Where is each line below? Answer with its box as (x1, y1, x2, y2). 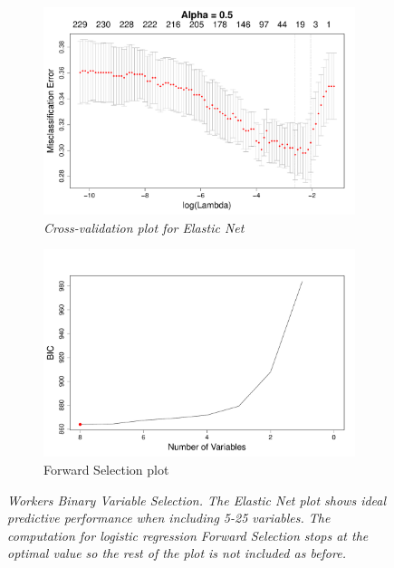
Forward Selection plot (43, 460, 169, 478)
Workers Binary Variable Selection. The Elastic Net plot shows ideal (7, 490, 387, 509)
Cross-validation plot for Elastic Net (43, 217, 245, 236)
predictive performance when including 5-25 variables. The (7, 508, 331, 527)
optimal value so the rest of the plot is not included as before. (7, 544, 346, 563)
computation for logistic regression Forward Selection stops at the (7, 525, 369, 544)
